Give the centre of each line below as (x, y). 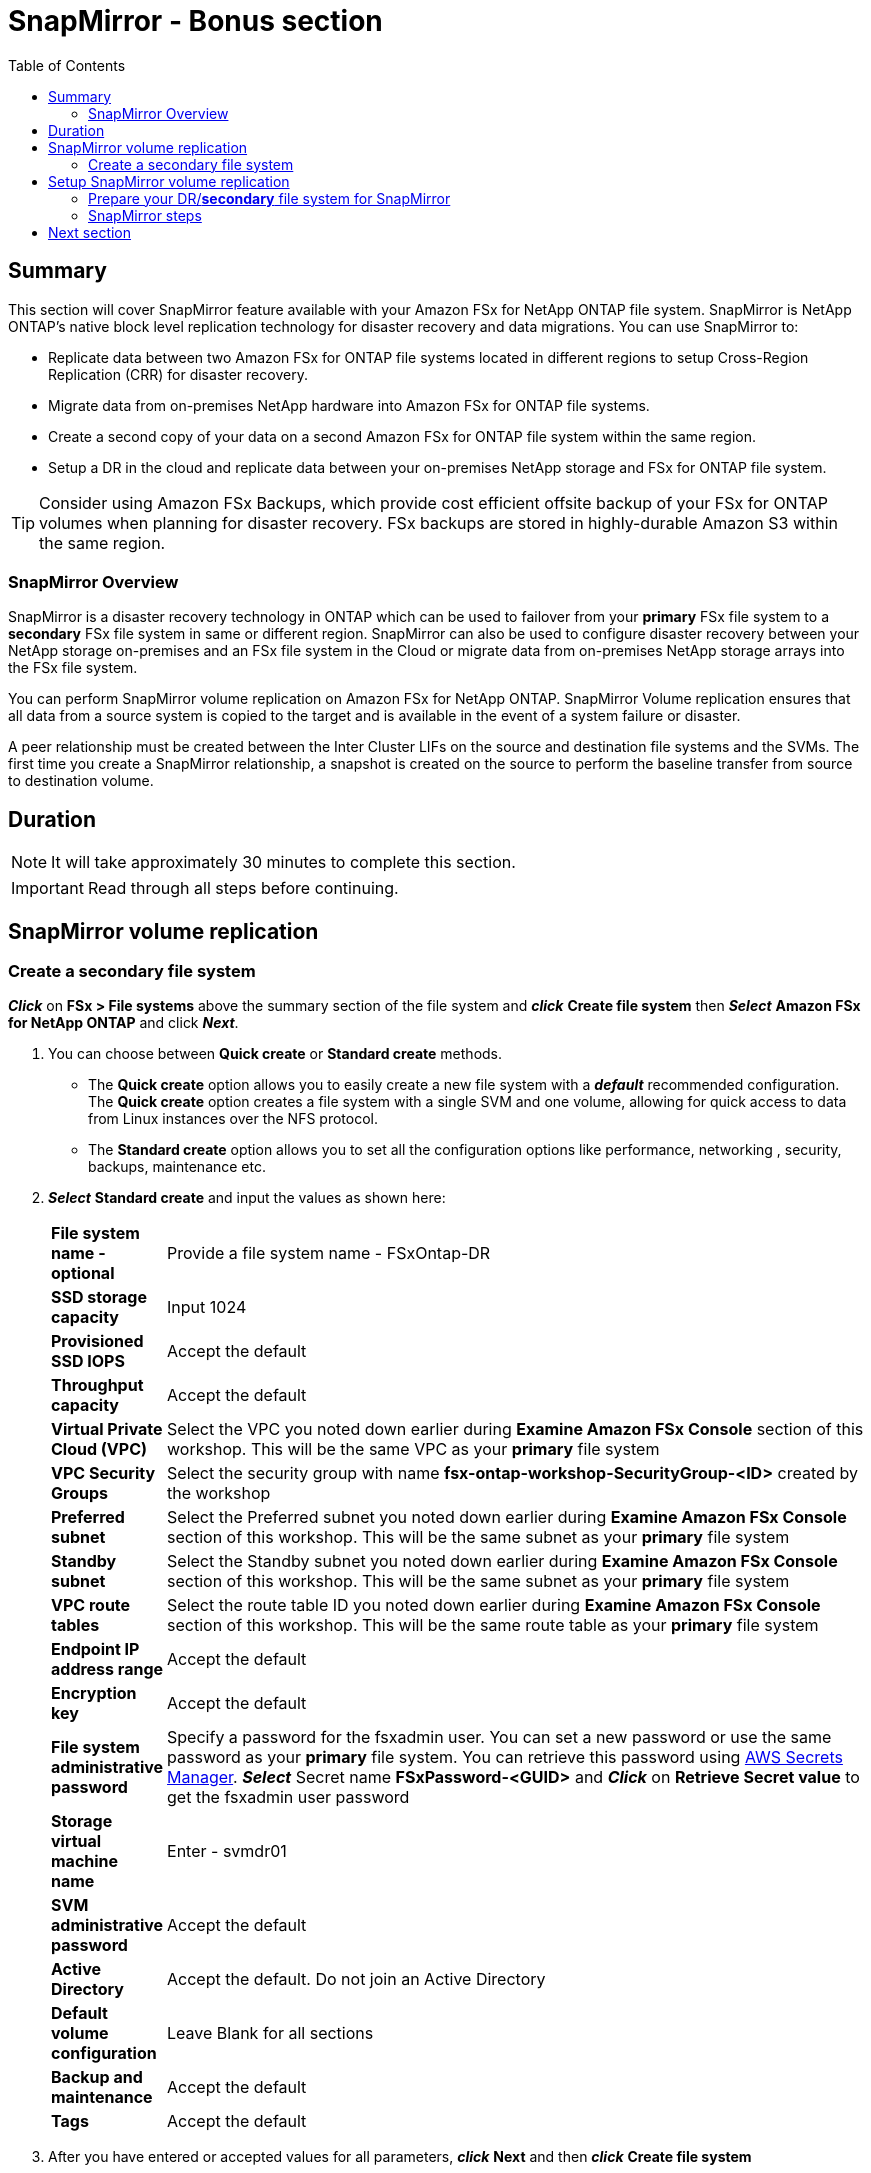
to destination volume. (81, 781)
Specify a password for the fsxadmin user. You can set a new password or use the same (499, 1737)
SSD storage (99, 1297)
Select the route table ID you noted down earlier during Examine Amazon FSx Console (494, 1605)
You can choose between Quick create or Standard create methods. (275, 1054)
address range (107, 1669)
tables (75, 1625)
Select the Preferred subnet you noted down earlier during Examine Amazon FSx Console (507, 1517)
